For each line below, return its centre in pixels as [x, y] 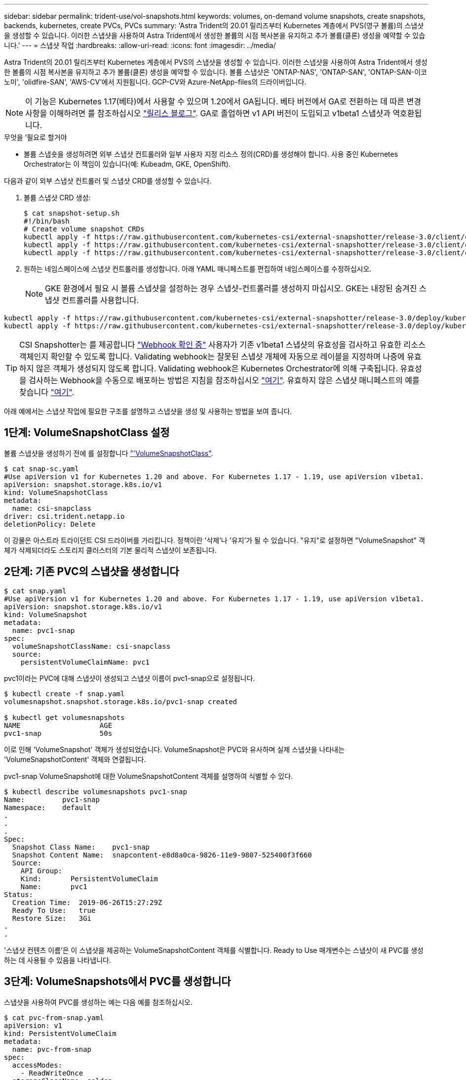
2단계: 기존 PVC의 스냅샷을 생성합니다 [92, 572]
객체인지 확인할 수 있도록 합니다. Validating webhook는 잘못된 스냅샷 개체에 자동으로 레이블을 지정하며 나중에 [212, 357]
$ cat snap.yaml [35, 591]
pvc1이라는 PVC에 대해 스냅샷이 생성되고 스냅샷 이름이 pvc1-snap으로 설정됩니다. [130, 678]
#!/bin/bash [47, 221]
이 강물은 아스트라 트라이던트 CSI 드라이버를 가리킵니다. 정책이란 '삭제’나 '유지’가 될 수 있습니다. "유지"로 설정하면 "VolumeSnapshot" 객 [214, 540]
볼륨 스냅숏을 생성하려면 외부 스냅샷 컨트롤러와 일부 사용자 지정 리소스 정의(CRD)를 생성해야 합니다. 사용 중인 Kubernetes [211, 154]
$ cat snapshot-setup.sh [72, 213]
